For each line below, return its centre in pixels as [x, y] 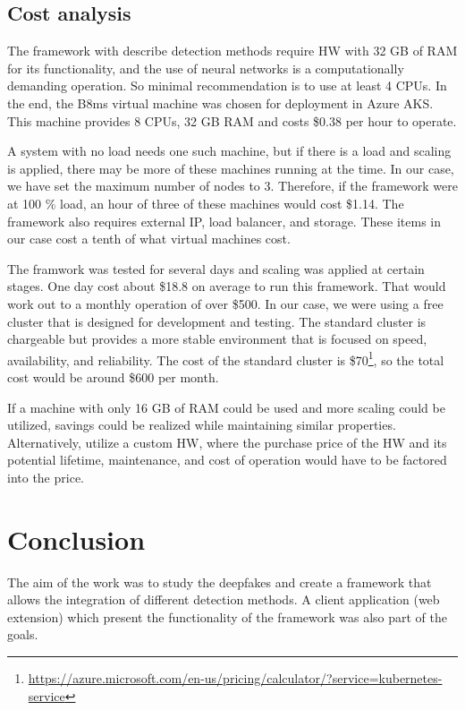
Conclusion [76, 539]
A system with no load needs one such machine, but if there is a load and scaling [229, 151]
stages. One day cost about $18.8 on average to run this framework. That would [227, 286]
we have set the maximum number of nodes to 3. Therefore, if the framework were [232, 186]
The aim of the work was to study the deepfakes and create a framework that [220, 582]
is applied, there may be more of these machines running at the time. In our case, [231, 168]
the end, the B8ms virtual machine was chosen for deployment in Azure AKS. [220, 103]
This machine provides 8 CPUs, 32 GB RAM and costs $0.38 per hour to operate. [232, 120]
